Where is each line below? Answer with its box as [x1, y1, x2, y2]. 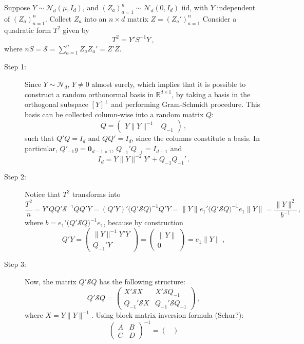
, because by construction [103, 217, 183, 228]
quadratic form [4, 24, 51, 35]
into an [84, 13, 107, 24]
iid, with [181, 2, 208, 12]
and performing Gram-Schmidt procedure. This [111, 99, 260, 110]
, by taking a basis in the [172, 88, 251, 99]
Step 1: [4, 61, 26, 72]
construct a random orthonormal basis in [25, 88, 154, 99]
